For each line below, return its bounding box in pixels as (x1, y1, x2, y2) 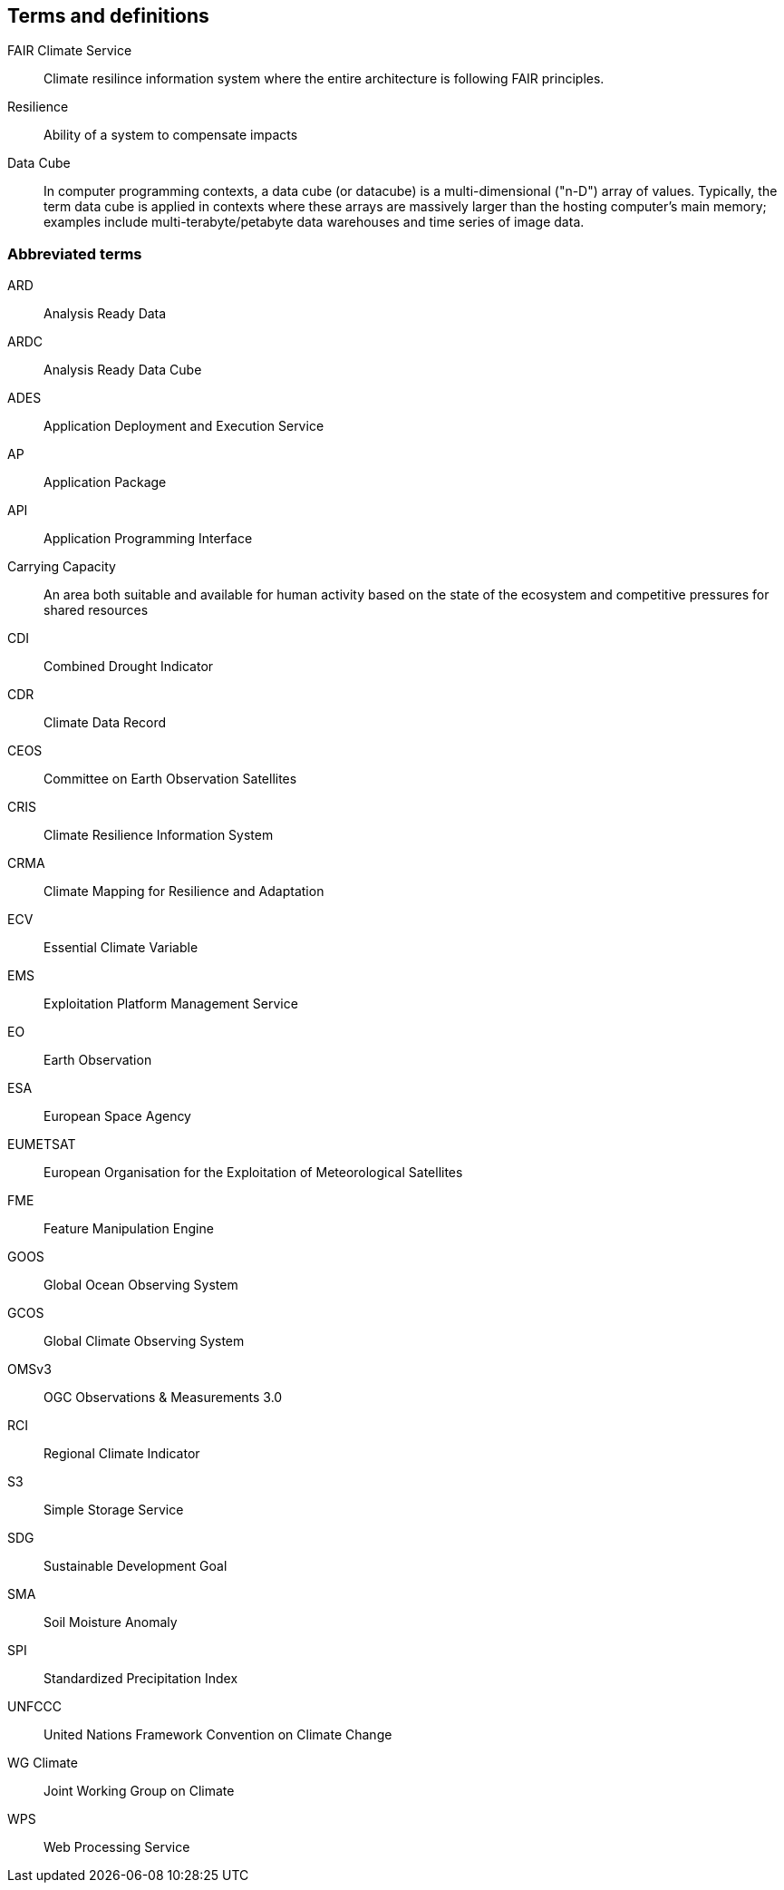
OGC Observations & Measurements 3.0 (44, 1389, 283, 1406)
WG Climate (7, 1755, 78, 1771)
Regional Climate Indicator (44, 1446, 200, 1462)
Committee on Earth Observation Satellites (44, 771, 297, 787)
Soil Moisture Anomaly (44, 1614, 178, 1631)
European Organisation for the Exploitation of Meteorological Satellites (44, 1164, 463, 1181)
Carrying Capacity (7, 559, 116, 575)
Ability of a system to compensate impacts (44, 127, 298, 143)
